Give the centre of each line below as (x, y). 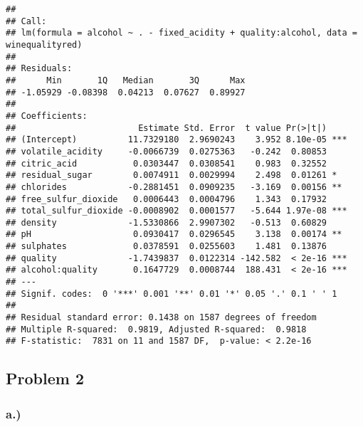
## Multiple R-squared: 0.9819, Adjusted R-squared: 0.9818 (156, 329)
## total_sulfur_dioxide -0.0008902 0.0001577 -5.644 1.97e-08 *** (177, 211)
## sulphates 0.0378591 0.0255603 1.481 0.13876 (167, 247)
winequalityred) (44, 44)
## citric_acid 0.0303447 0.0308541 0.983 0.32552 (167, 163)
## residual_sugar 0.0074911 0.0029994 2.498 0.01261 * (172, 175)
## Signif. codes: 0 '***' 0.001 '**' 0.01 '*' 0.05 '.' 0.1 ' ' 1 (172, 294)
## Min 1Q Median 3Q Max (126, 80)
